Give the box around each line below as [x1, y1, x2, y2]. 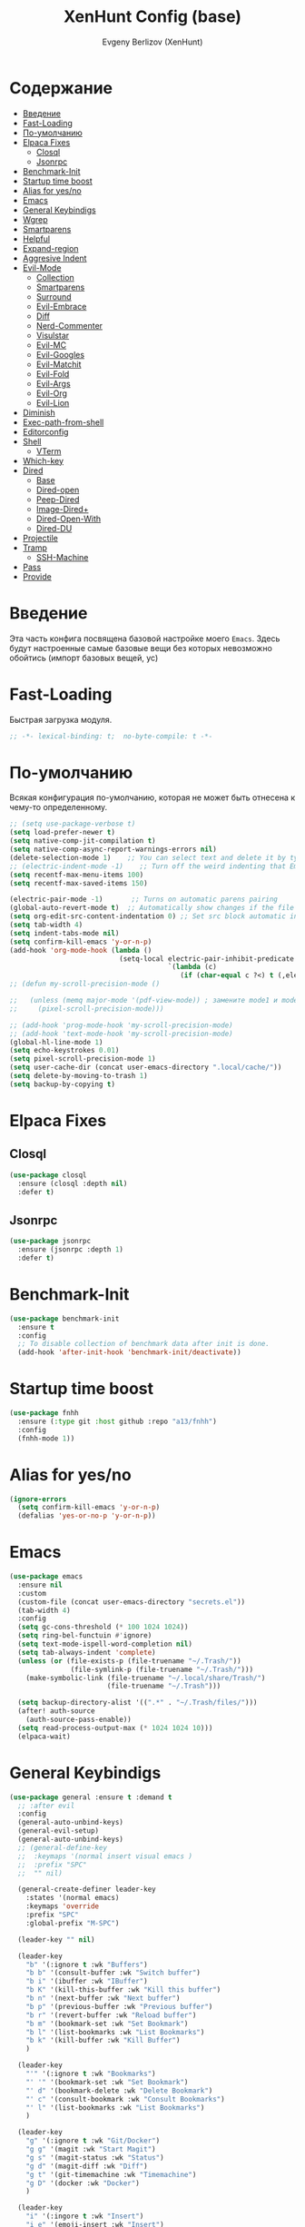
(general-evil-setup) [17, 1826, 100, 1836]
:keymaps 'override [25, 1902, 100, 1911]
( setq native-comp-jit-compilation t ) [9, 836, 156, 846]
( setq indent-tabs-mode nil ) [9, 928, 120, 937]
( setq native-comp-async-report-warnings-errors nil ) [9, 845, 218, 854]
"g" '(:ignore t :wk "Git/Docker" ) [25, 2136, 161, 2145]
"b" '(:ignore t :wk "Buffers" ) [25, 1960, 148, 1969]
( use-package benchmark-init [9, 1314, 120, 1323]
